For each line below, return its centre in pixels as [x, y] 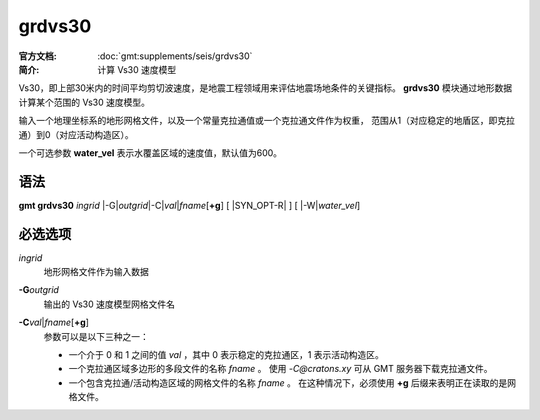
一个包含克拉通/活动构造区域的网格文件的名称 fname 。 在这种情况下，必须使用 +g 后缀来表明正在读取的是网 [292, 382]
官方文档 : [37, 56]
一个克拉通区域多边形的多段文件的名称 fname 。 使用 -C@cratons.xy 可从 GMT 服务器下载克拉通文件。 [280, 369]
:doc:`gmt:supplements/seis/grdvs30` [175, 56]
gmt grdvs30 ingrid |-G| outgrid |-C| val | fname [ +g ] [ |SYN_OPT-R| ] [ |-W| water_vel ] [189, 205]
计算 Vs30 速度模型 [137, 69]
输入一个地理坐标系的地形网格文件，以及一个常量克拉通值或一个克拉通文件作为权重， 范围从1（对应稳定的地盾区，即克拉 [266, 121]
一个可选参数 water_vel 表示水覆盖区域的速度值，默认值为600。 [150, 152]
